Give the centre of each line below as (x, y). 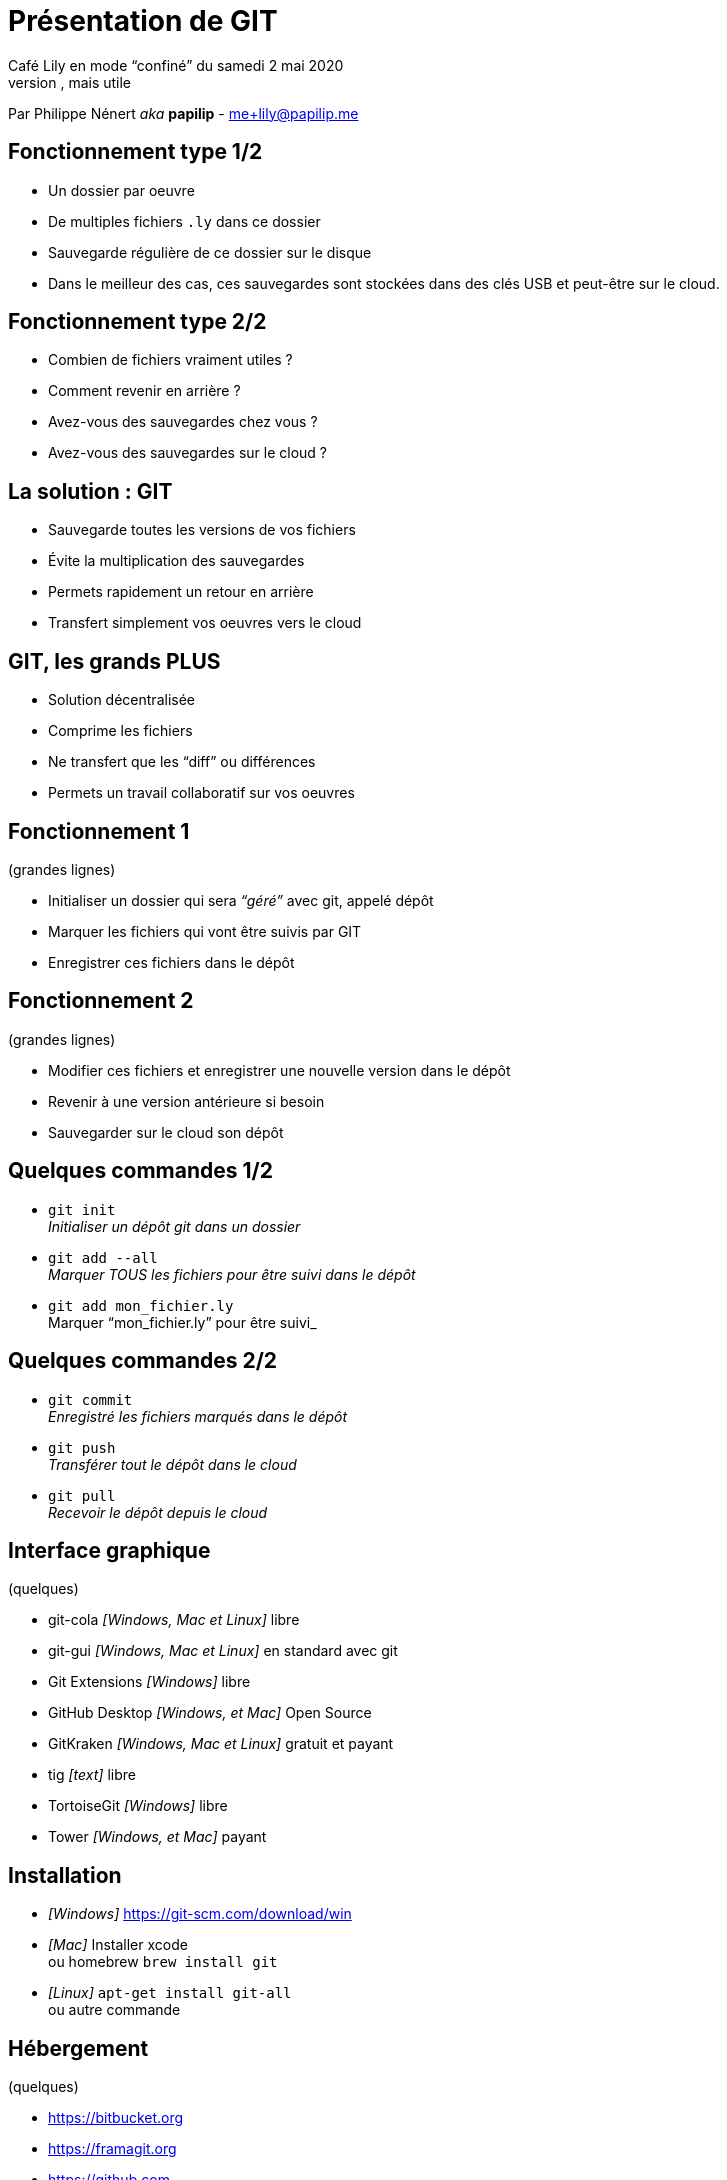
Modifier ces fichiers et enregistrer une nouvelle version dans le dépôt (279, 1070)
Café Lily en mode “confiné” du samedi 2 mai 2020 (176, 65)
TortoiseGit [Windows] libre (138, 1806)
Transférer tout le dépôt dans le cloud (172, 1464)
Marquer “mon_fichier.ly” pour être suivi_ (182, 1322)
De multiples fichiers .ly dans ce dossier (184, 221)
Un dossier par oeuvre (121, 190)
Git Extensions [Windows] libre (149, 1682)
